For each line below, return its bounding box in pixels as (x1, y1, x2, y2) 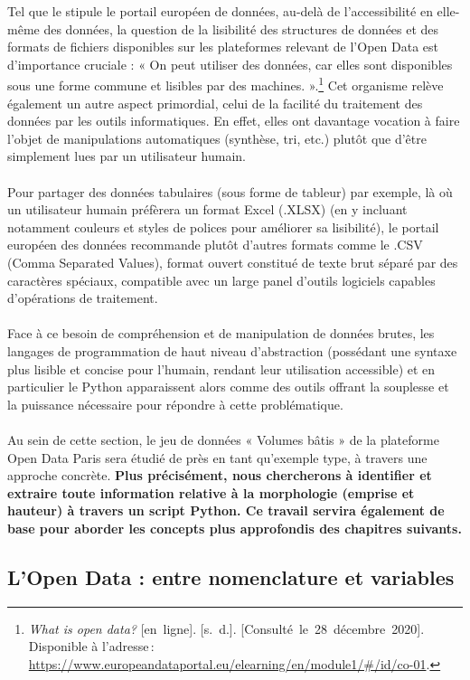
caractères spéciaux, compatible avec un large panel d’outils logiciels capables (7, 270, 436, 289)
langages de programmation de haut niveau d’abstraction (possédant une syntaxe (7, 341, 457, 360)
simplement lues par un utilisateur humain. (7, 146, 246, 165)
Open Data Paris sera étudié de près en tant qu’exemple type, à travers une (7, 448, 428, 467)
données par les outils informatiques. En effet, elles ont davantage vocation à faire (7, 111, 460, 130)
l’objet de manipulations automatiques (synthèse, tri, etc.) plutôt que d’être (7, 128, 427, 147)
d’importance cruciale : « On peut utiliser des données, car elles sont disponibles (7, 54, 453, 73)
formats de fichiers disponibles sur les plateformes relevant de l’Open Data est (7, 37, 438, 56)
